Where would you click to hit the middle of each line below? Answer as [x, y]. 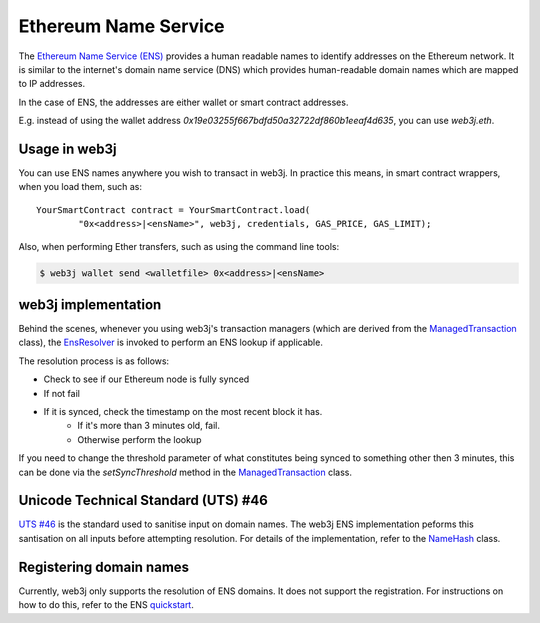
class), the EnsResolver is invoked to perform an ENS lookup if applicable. [171, 342]
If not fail [61, 393]
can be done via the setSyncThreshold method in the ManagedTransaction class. [185, 472]
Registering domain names [104, 566]
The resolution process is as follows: [94, 361]
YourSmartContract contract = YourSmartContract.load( [173, 209]
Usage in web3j [67, 148]
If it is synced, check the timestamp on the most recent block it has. [183, 412]
